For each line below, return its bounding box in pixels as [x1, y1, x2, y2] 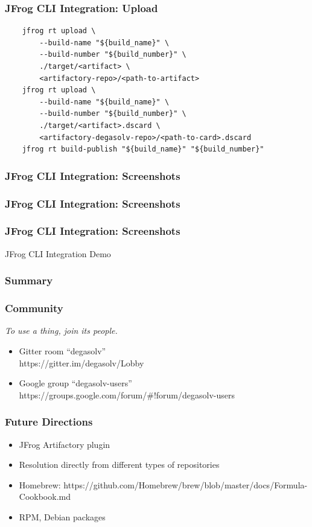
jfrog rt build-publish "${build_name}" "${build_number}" [22, 145, 264, 154]
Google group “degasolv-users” [19, 377, 132, 389]
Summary [5, 273, 53, 288]
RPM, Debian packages [19, 510, 106, 523]
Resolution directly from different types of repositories [19, 458, 220, 471]
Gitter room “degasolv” [19, 344, 106, 357]
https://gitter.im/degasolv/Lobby [19, 356, 144, 369]
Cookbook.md [19, 490, 71, 503]
